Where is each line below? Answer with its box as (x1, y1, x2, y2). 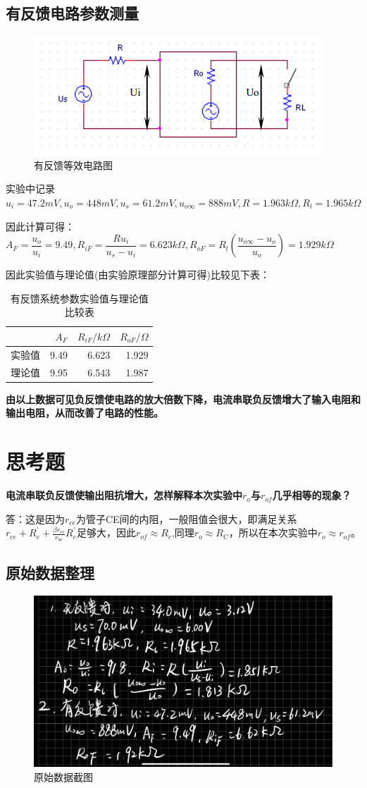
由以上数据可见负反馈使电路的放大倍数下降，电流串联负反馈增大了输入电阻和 (6, 391, 361, 406)
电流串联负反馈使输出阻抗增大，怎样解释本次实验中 (6, 488, 242, 503)
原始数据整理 (6, 561, 94, 583)
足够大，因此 (77, 525, 136, 540)
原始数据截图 (34, 769, 93, 784)
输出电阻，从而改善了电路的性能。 (6, 405, 163, 420)
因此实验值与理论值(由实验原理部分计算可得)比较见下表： (6, 267, 270, 282)
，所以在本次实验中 (228, 525, 318, 540)
